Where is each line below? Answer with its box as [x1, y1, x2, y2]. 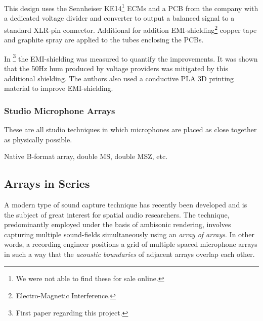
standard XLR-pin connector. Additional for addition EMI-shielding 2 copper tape [4, 23, 257, 35]
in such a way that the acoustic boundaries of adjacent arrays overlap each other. [4, 248, 255, 259]
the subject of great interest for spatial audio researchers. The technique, [4, 209, 230, 220]
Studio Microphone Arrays [4, 104, 115, 117]
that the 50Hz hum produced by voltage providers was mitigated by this [4, 63, 228, 73]
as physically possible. [4, 134, 72, 144]
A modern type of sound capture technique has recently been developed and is [4, 199, 247, 209]
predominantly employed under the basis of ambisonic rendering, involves [4, 219, 231, 230]
